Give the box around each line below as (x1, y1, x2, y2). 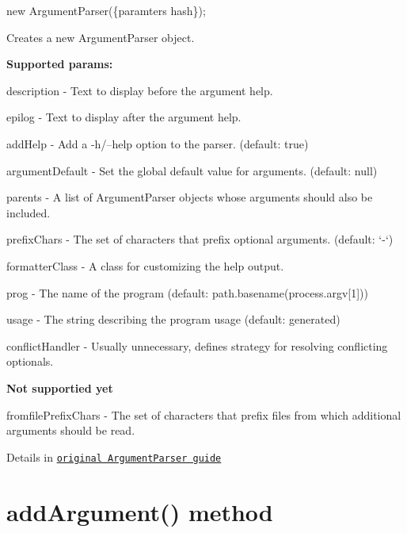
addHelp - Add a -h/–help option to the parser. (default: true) (6, 135, 309, 151)
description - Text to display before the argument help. (6, 82, 273, 98)
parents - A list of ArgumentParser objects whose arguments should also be (6, 189, 373, 205)
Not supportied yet (6, 379, 113, 396)
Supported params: (6, 56, 113, 72)
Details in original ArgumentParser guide (6, 448, 222, 465)
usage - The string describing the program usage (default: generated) (6, 311, 340, 328)
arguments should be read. (6, 422, 135, 439)
